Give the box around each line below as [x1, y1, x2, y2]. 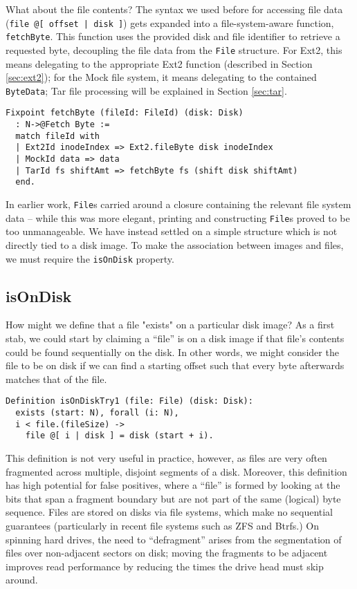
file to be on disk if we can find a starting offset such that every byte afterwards [6, 358, 345, 373]
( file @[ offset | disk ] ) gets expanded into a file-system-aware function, [6, 15, 334, 30]
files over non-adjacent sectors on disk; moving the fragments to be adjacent [6, 545, 328, 560]
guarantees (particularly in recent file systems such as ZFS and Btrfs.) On [6, 518, 319, 532]
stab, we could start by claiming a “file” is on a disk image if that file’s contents [6, 330, 345, 345]
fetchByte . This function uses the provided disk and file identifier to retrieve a [6, 29, 340, 44]
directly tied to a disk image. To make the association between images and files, [6, 237, 344, 252]
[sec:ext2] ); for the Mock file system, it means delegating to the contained [6, 70, 317, 84]
